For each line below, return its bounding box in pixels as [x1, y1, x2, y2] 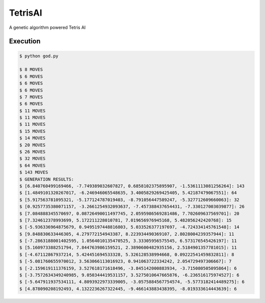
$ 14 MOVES [19, 135, 46, 141]
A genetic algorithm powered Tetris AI [9, 24, 86, 30]
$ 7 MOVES [19, 94, 43, 100]
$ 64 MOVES [19, 163, 46, 168]
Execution [9, 37, 41, 46]
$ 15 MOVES [19, 128, 46, 134]
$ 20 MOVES [19, 142, 46, 148]
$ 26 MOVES [19, 149, 46, 155]
